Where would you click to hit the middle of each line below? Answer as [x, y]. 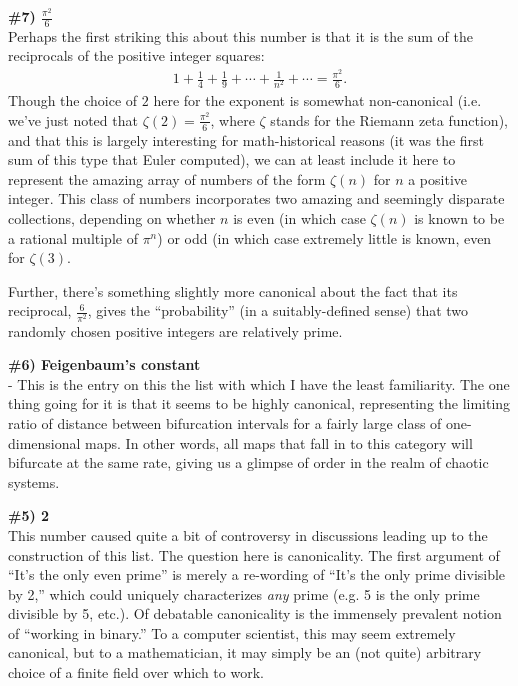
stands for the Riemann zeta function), [389, 119]
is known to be [459, 218]
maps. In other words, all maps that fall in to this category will [279, 442]
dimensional [44, 442]
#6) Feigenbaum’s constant [104, 364]
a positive [437, 178]
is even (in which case [299, 218]
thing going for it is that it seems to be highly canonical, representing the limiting [259, 403]
